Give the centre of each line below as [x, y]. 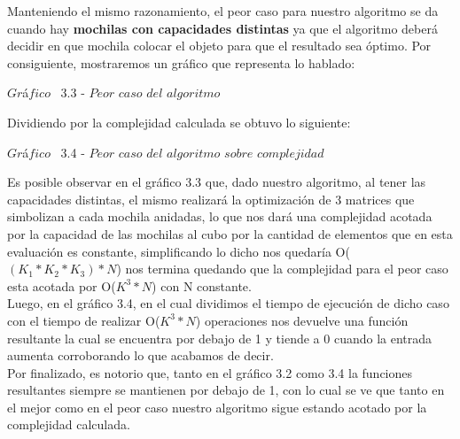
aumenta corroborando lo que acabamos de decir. [140, 355]
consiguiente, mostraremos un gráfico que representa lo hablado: [181, 62]
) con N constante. [202, 285]
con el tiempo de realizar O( [84, 320]
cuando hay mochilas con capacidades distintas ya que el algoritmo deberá [222, 28]
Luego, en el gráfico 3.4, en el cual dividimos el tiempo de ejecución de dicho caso [228, 303]
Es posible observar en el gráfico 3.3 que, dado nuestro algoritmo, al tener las [217, 182]
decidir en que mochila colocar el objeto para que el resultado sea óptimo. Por [219, 46]
